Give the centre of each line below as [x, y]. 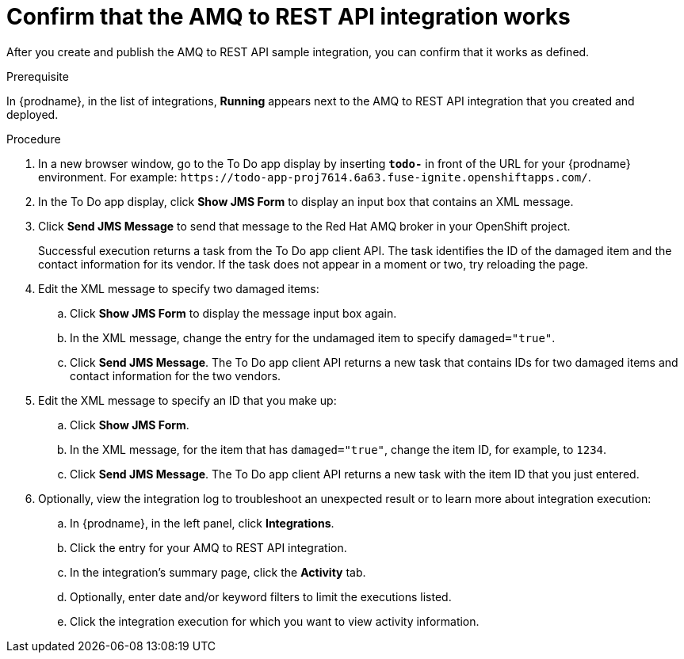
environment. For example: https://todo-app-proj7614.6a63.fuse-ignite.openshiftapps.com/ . [315, 177]
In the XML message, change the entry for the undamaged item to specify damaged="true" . [313, 337]
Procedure [34, 139]
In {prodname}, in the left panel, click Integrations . [202, 523]
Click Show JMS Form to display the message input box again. [233, 313]
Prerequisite [38, 76]
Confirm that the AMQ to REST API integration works [289, 17]
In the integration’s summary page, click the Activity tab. [218, 572]
